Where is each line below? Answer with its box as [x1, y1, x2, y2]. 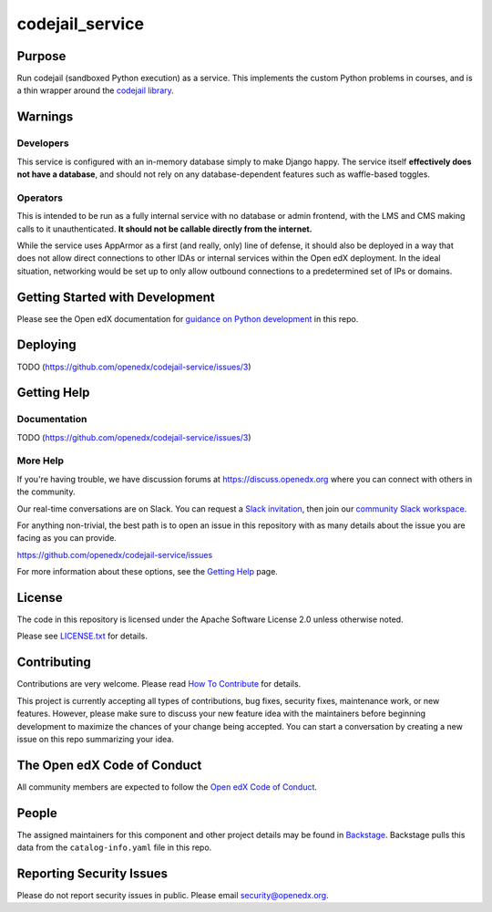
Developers [16, 137, 69, 150]
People [16, 805, 58, 821]
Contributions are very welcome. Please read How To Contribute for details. [16, 679, 302, 689]
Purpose [16, 48, 67, 64]
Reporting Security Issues [16, 865, 169, 881]
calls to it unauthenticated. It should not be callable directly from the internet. [16, 223, 313, 234]
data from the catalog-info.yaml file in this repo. [16, 842, 212, 853]
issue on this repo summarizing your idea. [16, 733, 175, 744]
